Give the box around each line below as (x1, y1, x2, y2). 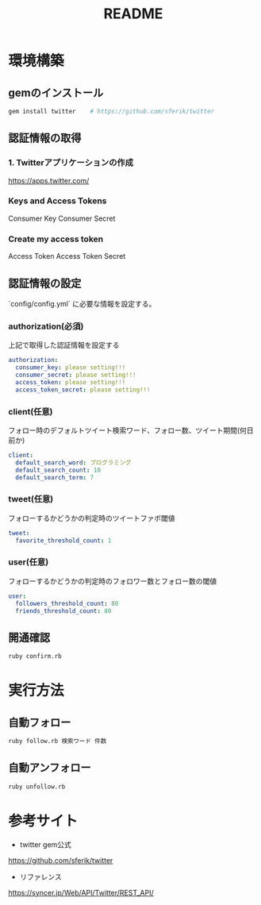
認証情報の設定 (8, 276, 82, 290)
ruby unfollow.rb (8, 783, 66, 791)
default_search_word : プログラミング (15, 458, 132, 467)
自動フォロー (8, 715, 71, 729)
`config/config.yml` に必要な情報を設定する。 (8, 298, 156, 308)
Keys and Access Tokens (8, 195, 107, 206)
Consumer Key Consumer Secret (8, 214, 116, 223)
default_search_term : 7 (15, 473, 94, 481)
